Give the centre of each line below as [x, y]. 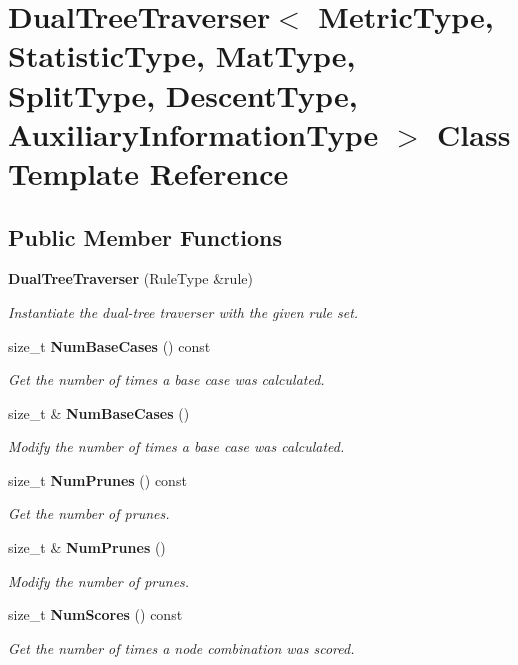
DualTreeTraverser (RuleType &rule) [130, 278]
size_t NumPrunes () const [97, 479]
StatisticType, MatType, [182, 55]
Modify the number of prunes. [99, 580]
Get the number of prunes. [89, 513]
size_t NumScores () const [95, 614]
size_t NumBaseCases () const [109, 345]
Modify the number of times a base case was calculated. [176, 446]
